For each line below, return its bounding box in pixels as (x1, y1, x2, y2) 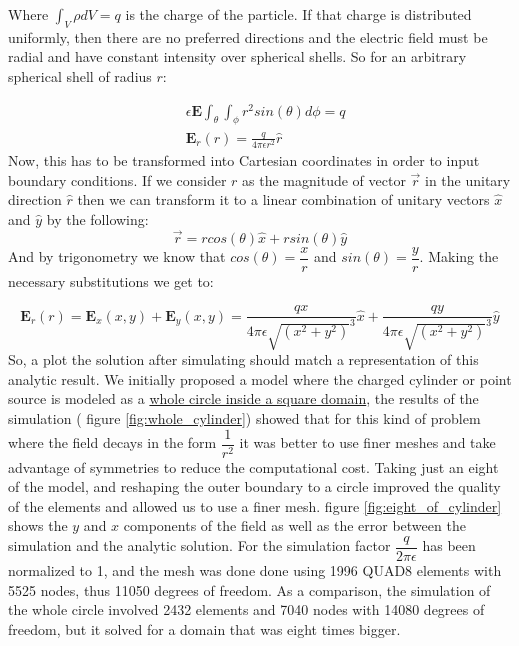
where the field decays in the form (8, 432, 217, 453)
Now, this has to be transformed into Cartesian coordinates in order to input (8, 149, 480, 170)
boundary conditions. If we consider (8, 169, 227, 190)
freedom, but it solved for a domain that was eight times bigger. (8, 618, 401, 639)
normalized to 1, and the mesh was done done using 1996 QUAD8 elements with (8, 560, 502, 581)
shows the (8, 515, 68, 536)
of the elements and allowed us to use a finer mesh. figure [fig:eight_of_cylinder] (8, 495, 502, 516)
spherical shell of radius (8, 65, 152, 86)
